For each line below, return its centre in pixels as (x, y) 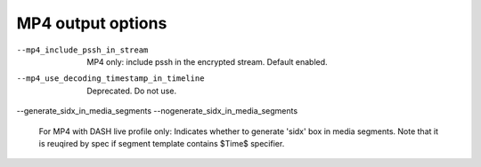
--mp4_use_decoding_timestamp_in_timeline (110, 79)
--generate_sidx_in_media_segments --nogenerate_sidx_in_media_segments (157, 111)
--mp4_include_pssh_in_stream (82, 50)
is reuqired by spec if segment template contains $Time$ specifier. (162, 143)
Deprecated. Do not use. (132, 91)
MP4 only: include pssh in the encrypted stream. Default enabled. (208, 61)
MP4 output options (92, 23)
